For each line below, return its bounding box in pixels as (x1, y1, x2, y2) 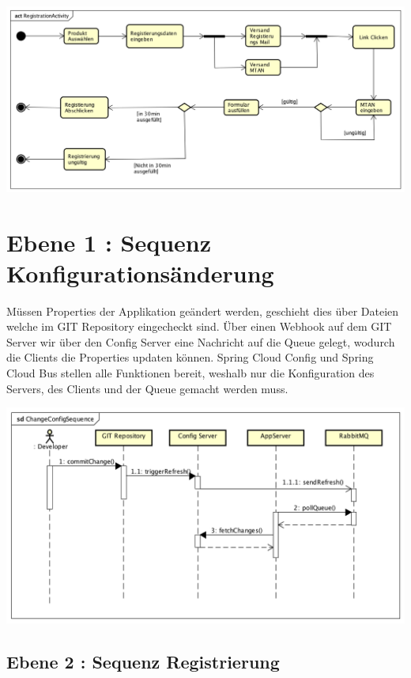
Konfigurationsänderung (6, 256, 274, 289)
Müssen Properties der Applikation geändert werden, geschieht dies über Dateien (6, 302, 399, 319)
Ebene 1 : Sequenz (6, 225, 212, 258)
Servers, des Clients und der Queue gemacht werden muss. (6, 380, 288, 396)
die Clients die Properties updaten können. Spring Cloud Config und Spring (6, 349, 374, 366)
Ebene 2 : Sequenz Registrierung (6, 649, 280, 673)
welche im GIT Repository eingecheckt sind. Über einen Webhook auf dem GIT (6, 318, 392, 335)
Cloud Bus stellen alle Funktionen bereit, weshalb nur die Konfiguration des (6, 365, 375, 381)
